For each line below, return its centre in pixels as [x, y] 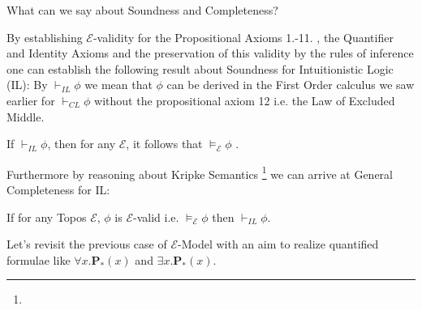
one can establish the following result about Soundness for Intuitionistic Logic [200, 68]
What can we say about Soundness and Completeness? [142, 10]
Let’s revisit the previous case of [87, 244]
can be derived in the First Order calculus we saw [291, 85]
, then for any [82, 144]
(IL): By [27, 85]
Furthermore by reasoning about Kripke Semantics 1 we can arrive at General [200, 172]
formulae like [39, 259]
